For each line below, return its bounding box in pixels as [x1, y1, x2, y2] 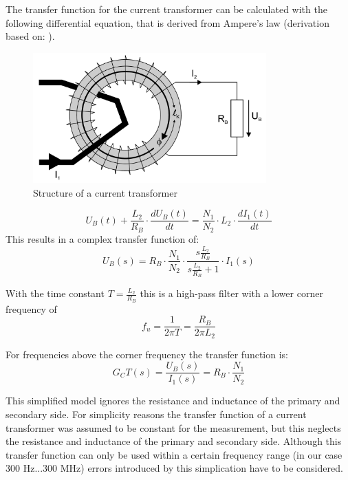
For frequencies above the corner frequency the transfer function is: [6, 347, 288, 361]
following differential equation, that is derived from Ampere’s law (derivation [6, 15, 329, 30]
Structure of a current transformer [33, 185, 177, 199]
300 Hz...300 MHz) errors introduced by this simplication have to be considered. [6, 461, 343, 475]
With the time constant [6, 286, 105, 301]
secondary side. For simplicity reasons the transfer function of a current [6, 406, 307, 421]
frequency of [6, 301, 57, 316]
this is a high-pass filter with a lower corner [140, 286, 323, 301]
